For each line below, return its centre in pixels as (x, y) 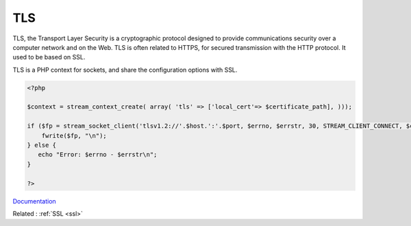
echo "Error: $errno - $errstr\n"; (98, 155)
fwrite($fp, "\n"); (74, 136)
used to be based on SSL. (49, 57)
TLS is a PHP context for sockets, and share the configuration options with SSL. (125, 70)
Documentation (34, 201)
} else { (42, 145)
